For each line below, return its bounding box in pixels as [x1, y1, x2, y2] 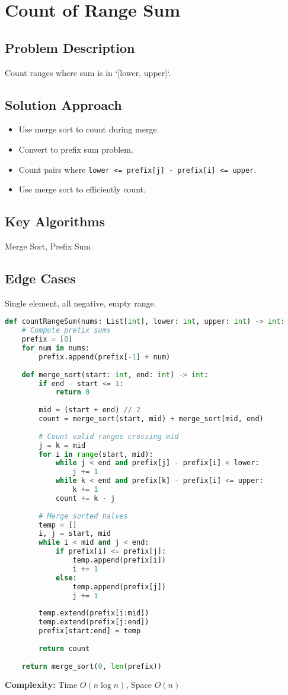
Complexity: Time [5, 678, 78, 691]
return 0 [55, 388, 90, 397]
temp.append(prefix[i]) [72, 556, 167, 565]
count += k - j [55, 494, 116, 503]
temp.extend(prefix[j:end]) [39, 618, 149, 627]
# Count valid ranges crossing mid [39, 432, 179, 441]
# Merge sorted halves [39, 511, 128, 520]
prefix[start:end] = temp [39, 627, 141, 636]
